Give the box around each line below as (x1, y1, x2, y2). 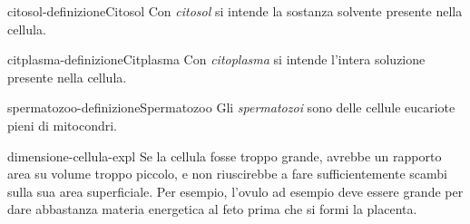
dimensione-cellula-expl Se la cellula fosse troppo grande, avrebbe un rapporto (7, 146, 442, 165)
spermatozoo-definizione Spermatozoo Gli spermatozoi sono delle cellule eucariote (7, 98, 455, 117)
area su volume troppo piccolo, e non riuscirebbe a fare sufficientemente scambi (7, 164, 448, 183)
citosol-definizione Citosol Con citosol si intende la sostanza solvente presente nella (7, 2, 463, 20)
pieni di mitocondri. (7, 115, 118, 134)
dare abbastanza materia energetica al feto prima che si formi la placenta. (7, 200, 417, 219)
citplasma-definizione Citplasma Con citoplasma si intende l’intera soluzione (7, 50, 426, 69)
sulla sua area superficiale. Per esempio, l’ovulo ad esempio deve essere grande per (7, 181, 464, 200)
